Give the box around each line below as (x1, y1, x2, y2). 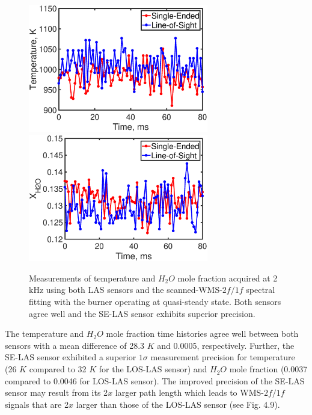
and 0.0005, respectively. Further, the (157, 339, 295, 351)
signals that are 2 (5, 398, 69, 410)
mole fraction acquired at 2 (177, 271, 278, 284)
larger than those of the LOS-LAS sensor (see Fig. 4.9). (76, 398, 280, 410)
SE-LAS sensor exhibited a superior (5, 351, 136, 363)
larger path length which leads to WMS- (115, 386, 264, 399)
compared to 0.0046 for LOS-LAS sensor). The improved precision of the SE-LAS (5, 374, 305, 387)
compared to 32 (29, 363, 87, 375)
